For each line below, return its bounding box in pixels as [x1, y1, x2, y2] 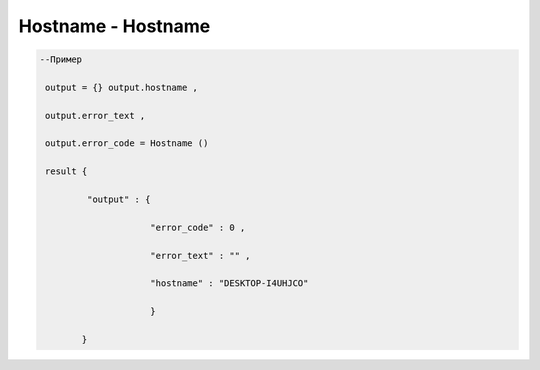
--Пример [39, 54, 83, 65]
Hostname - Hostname [18, 15, 211, 37]
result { [45, 166, 88, 177]
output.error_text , [45, 110, 146, 121]
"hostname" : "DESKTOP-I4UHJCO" [150, 278, 309, 289]
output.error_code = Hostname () [45, 138, 209, 149]
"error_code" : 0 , [150, 221, 246, 233]
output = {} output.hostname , [45, 81, 199, 93]
